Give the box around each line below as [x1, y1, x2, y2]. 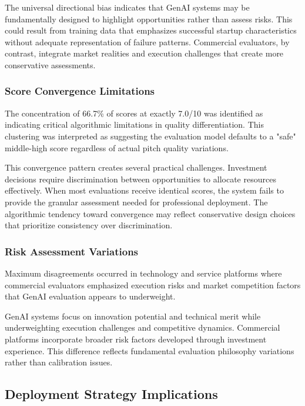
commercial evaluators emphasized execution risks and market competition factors [5, 278, 301, 291]
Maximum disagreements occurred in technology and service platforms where [5, 267, 282, 279]
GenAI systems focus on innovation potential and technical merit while [5, 310, 261, 322]
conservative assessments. [5, 58, 96, 71]
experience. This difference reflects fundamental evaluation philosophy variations [5, 344, 294, 357]
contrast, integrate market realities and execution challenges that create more [5, 47, 284, 59]
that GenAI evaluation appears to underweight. [5, 290, 176, 302]
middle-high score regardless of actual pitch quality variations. [5, 141, 229, 154]
